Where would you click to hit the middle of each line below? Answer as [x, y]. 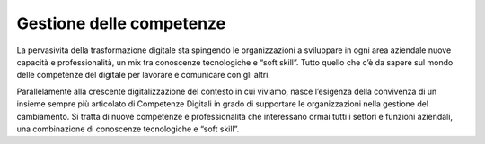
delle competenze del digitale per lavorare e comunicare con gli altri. [144, 75]
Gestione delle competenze [121, 23]
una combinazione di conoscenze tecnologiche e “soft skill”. [128, 129]
